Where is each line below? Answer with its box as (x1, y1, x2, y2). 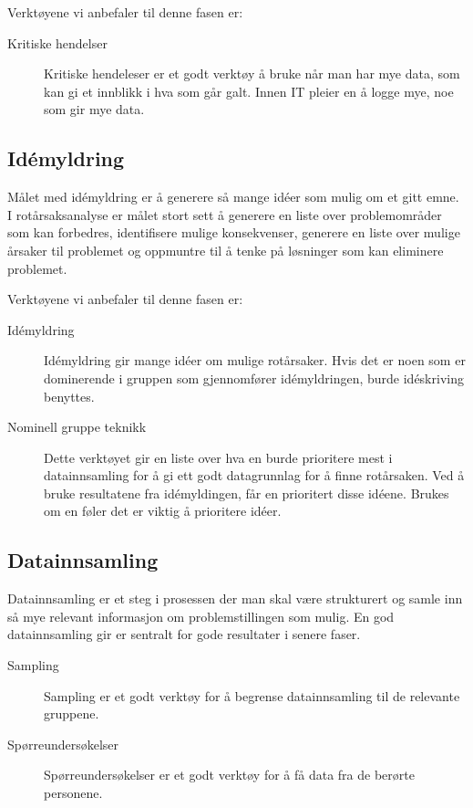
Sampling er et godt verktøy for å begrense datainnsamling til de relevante (44, 686, 460, 705)
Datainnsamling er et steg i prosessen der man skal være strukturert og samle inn (7, 589, 463, 608)
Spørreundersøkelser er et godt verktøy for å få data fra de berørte (44, 765, 415, 784)
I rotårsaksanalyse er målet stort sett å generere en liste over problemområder (7, 205, 442, 224)
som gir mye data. (44, 100, 145, 119)
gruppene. (44, 704, 99, 723)
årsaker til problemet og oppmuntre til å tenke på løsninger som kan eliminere (7, 240, 444, 259)
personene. (44, 783, 103, 803)
